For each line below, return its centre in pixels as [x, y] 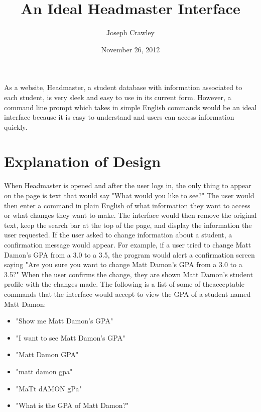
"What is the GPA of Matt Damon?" [72, 405]
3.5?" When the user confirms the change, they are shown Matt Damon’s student [128, 274]
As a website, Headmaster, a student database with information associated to [123, 87]
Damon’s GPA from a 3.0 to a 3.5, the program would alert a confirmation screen [129, 254]
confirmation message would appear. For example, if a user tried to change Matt [128, 244]
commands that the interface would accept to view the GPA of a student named [127, 294]
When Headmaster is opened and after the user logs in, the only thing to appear [128, 185]
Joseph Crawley [130, 32]
